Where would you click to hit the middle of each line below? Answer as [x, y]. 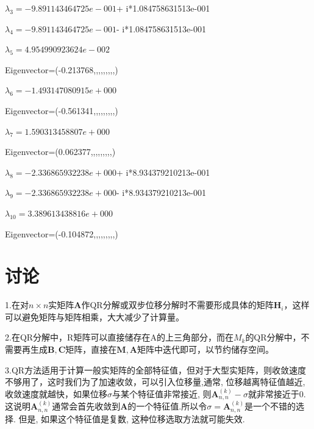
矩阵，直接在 [91, 349]
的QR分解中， [273, 337]
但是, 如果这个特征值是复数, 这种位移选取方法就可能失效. [132, 418]
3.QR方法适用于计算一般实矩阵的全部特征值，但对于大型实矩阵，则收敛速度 [156, 370]
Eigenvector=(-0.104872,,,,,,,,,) [62, 233]
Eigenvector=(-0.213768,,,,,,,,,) [62, 69]
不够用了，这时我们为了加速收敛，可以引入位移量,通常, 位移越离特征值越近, [155, 382]
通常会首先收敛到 [86, 406]
